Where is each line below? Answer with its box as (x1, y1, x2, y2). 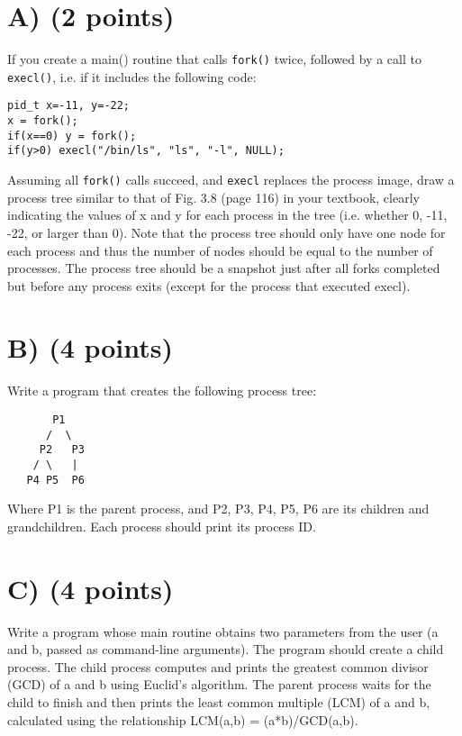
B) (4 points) (7, 329, 174, 366)
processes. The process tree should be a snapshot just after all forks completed (7, 259, 440, 277)
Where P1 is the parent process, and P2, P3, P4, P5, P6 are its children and (7, 499, 430, 518)
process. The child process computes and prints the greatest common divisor (7, 657, 429, 676)
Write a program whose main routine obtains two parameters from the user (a (7, 622, 439, 641)
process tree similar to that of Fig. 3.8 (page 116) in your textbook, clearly (7, 187, 420, 206)
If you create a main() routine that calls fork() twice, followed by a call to (7, 50, 421, 68)
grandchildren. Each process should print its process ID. (7, 516, 316, 535)
